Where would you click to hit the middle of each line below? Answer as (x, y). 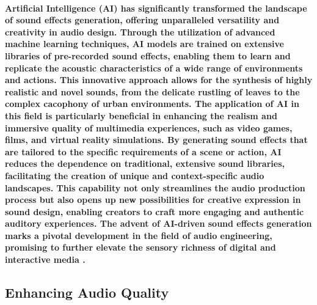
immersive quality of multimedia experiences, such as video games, (149, 127)
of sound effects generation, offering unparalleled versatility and (142, 20)
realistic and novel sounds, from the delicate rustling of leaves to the (152, 91)
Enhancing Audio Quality (87, 292)
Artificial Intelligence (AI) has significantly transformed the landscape (156, 8)
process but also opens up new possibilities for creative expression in (153, 200)
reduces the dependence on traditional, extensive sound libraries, (145, 164)
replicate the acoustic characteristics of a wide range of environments (154, 68)
